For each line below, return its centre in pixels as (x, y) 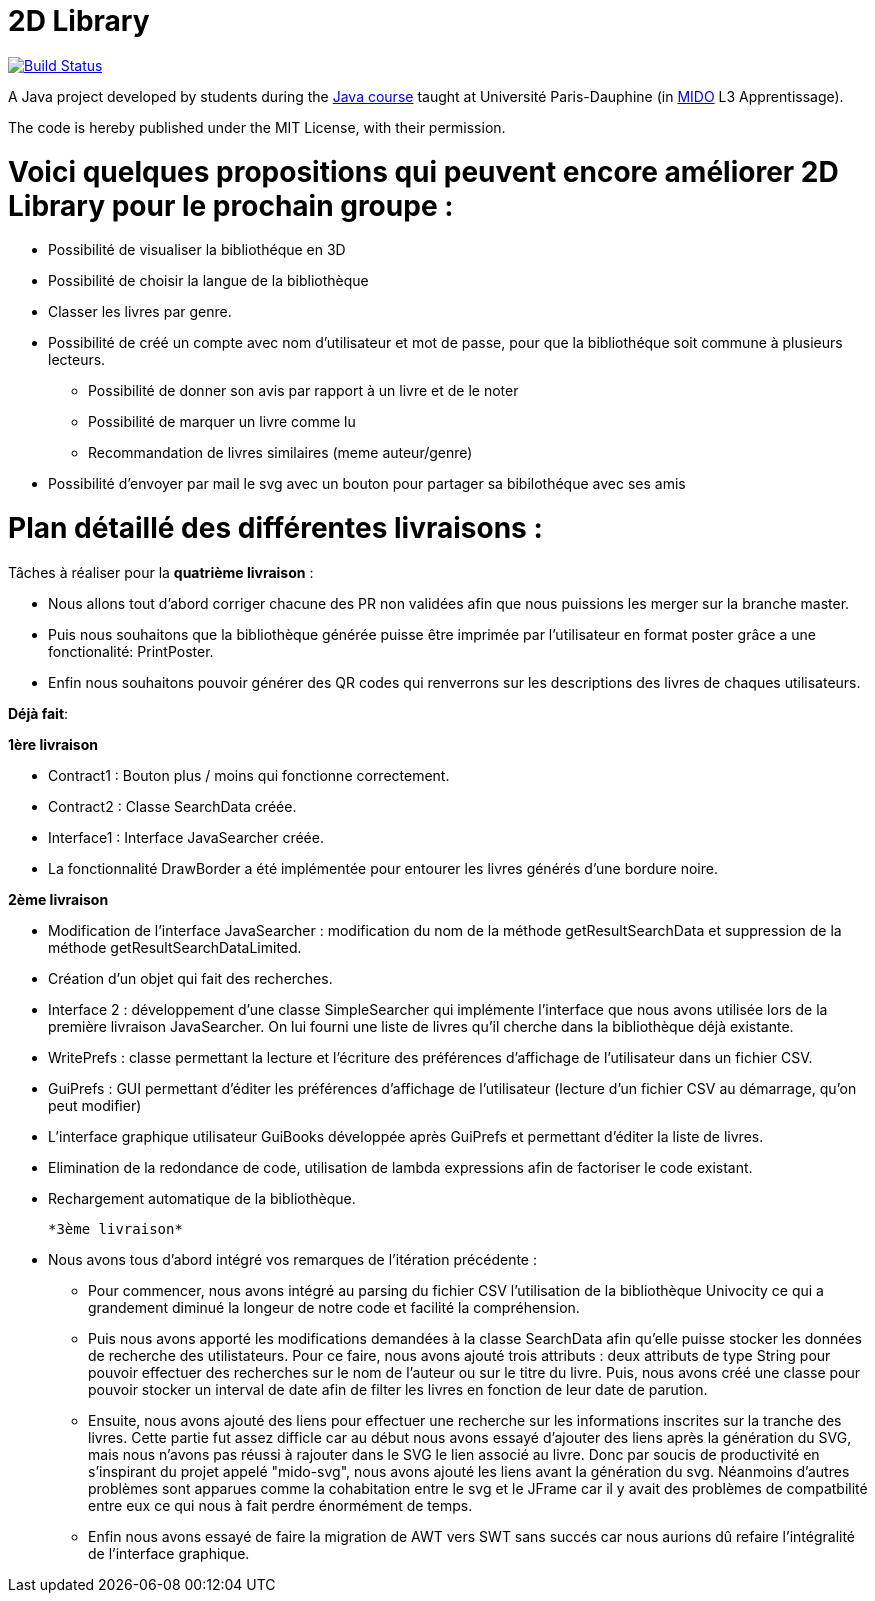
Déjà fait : (38, 713)
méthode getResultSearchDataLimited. (175, 947)
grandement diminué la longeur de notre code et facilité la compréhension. (334, 1307)
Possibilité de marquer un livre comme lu (222, 422)
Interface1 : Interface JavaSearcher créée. (186, 837)
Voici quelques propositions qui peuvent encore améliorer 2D (423, 171)
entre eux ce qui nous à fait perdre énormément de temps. (280, 1505)
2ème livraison (58, 899)
